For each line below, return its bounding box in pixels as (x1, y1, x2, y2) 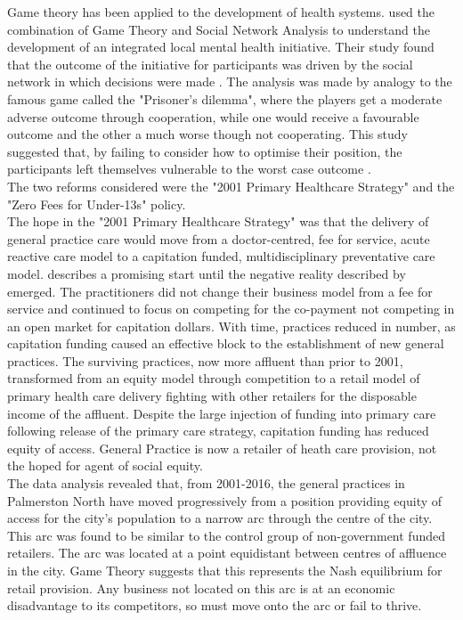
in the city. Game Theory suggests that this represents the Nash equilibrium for (7, 561, 443, 579)
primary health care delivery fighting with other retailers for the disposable (7, 387, 417, 405)
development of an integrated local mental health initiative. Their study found (7, 37, 435, 56)
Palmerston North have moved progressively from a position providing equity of (7, 491, 443, 510)
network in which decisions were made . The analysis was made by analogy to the (7, 72, 452, 91)
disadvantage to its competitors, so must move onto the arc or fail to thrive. (7, 596, 422, 615)
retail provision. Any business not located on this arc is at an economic (7, 578, 395, 597)
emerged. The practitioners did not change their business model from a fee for (7, 281, 433, 300)
